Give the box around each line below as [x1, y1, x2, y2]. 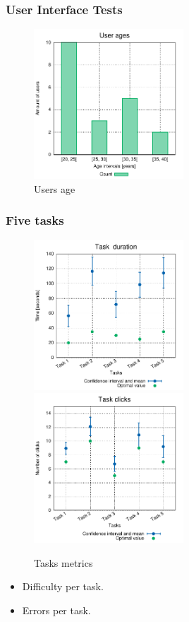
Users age [34, 181, 75, 196]
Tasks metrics [34, 555, 93, 570]
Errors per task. [22, 603, 91, 617]
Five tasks [6, 211, 64, 229]
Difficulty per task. [22, 579, 104, 594]
